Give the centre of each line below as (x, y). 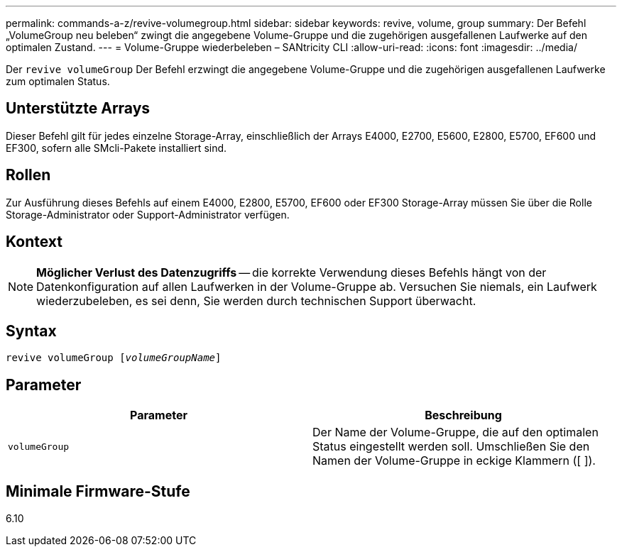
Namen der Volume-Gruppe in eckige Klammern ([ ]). (454, 461)
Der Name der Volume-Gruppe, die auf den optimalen (455, 432)
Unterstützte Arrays (78, 109)
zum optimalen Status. (58, 81)
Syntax (31, 331)
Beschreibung (463, 415)
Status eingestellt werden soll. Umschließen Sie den (451, 447)
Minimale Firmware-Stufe (98, 491)
